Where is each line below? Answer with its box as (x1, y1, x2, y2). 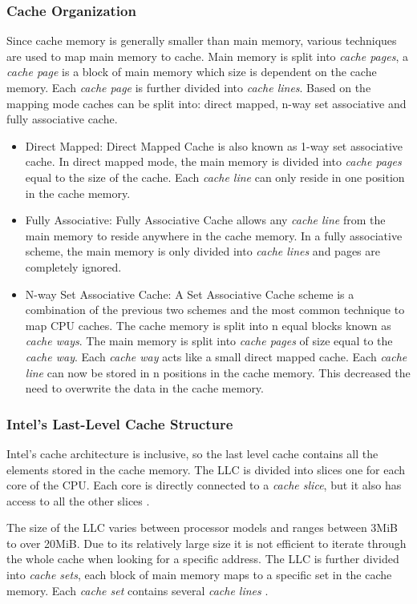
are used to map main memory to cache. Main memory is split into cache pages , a (6, 47, 408, 64)
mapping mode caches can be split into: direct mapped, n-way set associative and (6, 95, 407, 111)
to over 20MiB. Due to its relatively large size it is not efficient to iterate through (6, 534, 407, 551)
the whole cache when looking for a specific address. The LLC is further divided (6, 550, 399, 567)
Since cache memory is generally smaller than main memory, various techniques (6, 32, 397, 49)
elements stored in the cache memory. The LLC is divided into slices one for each (6, 461, 406, 477)
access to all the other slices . (6, 492, 150, 509)
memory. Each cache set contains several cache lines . (6, 582, 269, 598)
